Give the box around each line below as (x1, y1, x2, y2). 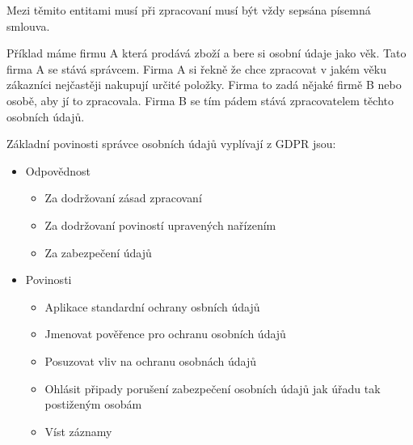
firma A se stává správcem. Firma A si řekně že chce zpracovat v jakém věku (6, 60, 386, 77)
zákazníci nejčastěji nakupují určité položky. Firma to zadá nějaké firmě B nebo (6, 76, 402, 93)
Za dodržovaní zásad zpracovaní (44, 189, 202, 206)
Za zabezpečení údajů (44, 244, 152, 261)
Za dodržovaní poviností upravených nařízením (44, 216, 276, 233)
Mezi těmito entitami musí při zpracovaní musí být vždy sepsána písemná (6, 2, 371, 18)
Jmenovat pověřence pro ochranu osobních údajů (44, 325, 286, 342)
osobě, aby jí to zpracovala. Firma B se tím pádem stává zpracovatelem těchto (6, 91, 394, 108)
